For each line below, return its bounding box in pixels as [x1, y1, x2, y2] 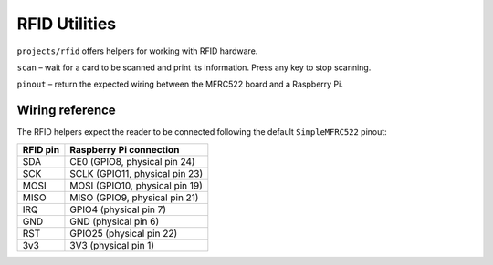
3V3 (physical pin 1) [69, 239, 155, 251]
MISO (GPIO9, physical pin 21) [69, 191, 199, 204]
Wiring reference [16, 103, 116, 118]
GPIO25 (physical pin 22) [69, 227, 178, 240]
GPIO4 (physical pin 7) [69, 203, 167, 216]
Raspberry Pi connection [69, 143, 180, 156]
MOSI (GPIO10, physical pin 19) [69, 178, 203, 191]
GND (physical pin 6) [69, 215, 160, 228]
